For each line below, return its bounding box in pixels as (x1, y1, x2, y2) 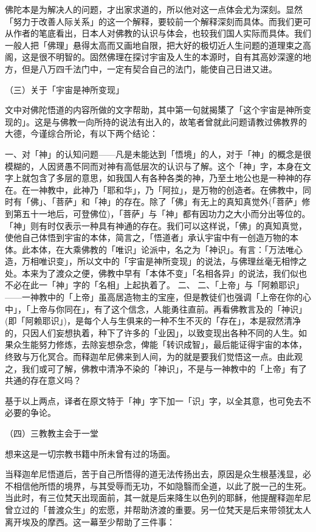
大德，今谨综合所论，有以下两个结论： (5, 127, 158, 140)
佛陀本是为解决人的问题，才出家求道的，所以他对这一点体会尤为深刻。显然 (5, 3, 303, 15)
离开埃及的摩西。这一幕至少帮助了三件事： (5, 515, 175, 528)
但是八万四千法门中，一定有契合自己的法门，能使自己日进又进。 (21, 62, 277, 75)
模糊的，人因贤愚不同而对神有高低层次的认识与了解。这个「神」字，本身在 (5, 159, 303, 172)
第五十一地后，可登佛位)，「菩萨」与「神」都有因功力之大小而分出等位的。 (13, 207, 311, 219)
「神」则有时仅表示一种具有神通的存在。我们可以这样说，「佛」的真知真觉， (5, 219, 307, 232)
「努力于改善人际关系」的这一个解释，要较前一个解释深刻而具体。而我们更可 (5, 15, 311, 27)
